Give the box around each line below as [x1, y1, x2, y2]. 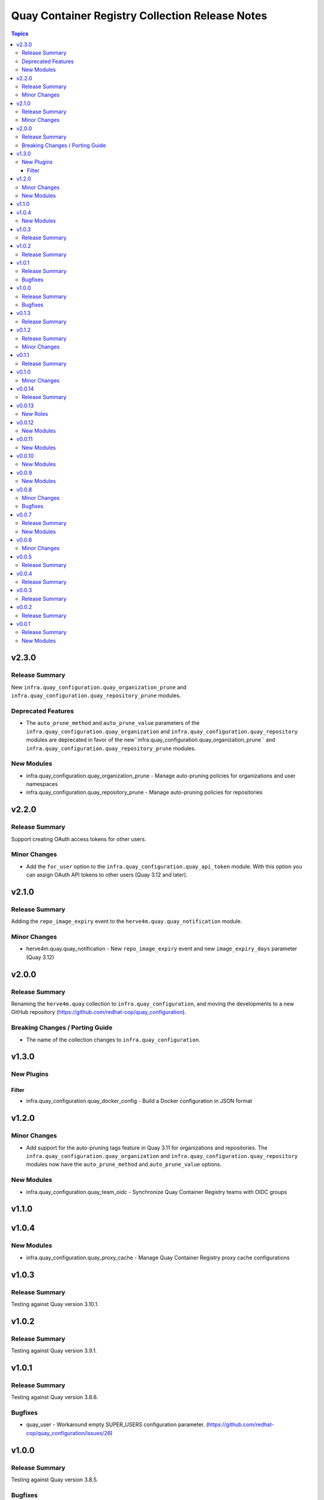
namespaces [26, 781, 58, 788]
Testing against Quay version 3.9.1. [11, 1347, 97, 1354]
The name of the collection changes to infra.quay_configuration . [26, 1036, 200, 1043]
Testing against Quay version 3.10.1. [11, 1300, 99, 1307]
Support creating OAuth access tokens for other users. [11, 835, 146, 842]
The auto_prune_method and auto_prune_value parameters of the [26, 719, 200, 727]
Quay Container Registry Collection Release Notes [11, 9, 268, 22]
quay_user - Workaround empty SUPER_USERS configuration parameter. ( [26, 1421, 209, 1428]
